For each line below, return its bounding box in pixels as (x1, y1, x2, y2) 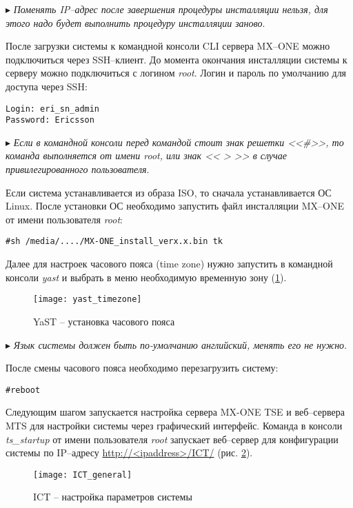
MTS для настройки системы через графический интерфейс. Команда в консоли (6, 418, 343, 432)
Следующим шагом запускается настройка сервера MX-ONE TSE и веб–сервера (6, 405, 345, 419)
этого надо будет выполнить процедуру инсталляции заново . (6, 15, 265, 30)
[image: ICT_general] (33, 469, 132, 480)
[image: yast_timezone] (33, 294, 142, 305)
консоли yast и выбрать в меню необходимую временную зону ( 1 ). (6, 270, 287, 284)
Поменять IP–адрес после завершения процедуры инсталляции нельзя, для (13, 2, 328, 16)
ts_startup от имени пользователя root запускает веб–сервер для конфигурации (6, 431, 339, 446)
